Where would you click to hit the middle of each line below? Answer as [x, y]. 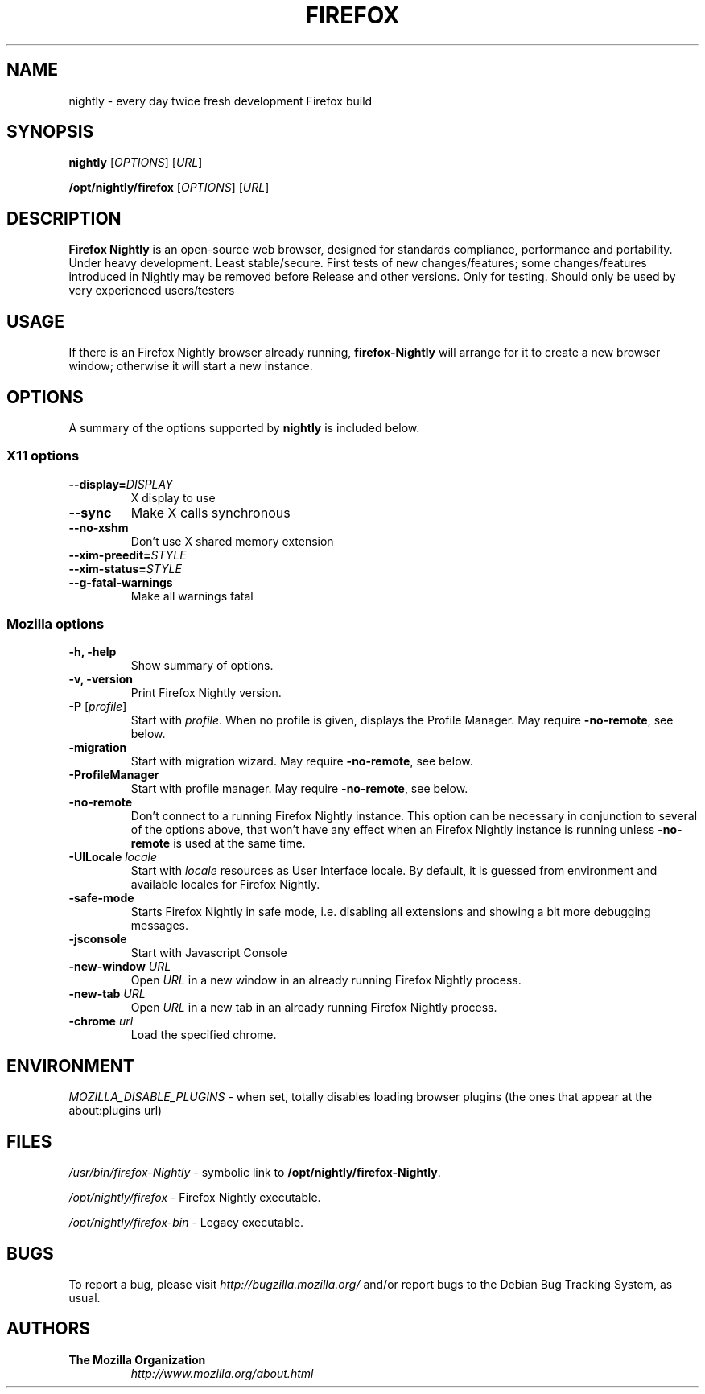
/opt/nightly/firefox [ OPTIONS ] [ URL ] [169, 188]
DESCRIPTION [64, 218]
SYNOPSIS [50, 132]
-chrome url [101, 1021]
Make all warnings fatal [192, 596]
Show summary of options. [202, 666]
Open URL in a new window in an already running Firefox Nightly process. [326, 980]
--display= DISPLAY [121, 484]
